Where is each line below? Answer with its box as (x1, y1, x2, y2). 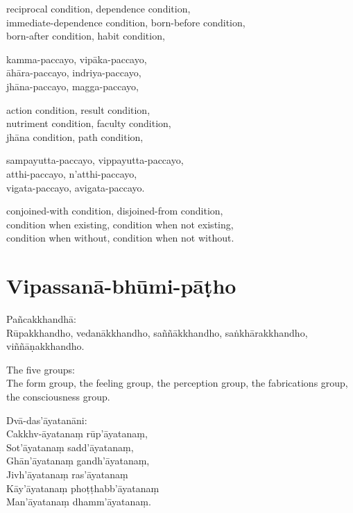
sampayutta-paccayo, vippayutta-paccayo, (6, 153, 184, 167)
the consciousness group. (6, 389, 110, 403)
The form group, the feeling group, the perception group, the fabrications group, (6, 376, 348, 390)
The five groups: (6, 362, 75, 376)
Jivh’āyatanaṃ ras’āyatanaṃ (6, 466, 128, 481)
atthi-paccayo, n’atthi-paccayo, (6, 166, 137, 180)
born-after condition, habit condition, (6, 28, 165, 43)
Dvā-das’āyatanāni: (6, 412, 87, 427)
